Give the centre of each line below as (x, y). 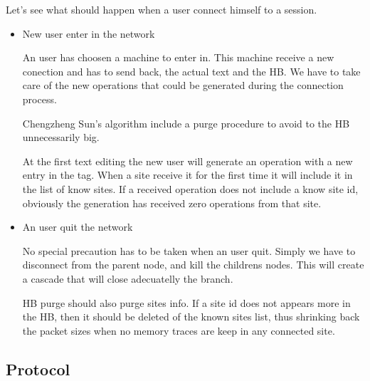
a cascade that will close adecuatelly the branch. (128, 278)
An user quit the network (78, 227)
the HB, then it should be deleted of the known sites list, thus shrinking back (191, 317)
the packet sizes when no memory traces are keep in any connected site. (179, 330)
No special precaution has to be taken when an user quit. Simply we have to (189, 250)
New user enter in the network (89, 33)
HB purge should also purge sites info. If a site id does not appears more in (186, 302)
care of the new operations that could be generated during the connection (183, 85)
